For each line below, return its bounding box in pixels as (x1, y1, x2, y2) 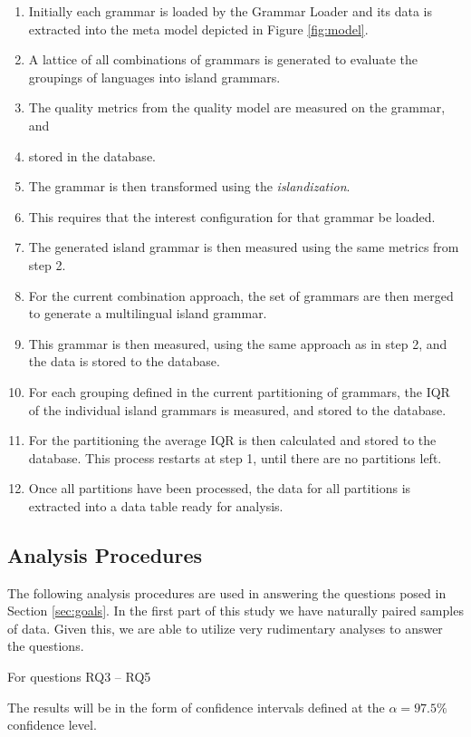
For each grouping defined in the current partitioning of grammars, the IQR (28, 382, 450, 401)
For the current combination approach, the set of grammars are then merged (28, 286, 454, 305)
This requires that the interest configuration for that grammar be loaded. (28, 207, 436, 226)
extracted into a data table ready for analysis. (28, 496, 284, 515)
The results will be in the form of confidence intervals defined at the (7, 697, 385, 716)
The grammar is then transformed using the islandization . (28, 177, 351, 196)
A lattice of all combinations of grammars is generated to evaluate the (28, 50, 418, 69)
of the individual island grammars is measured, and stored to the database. (28, 400, 447, 419)
